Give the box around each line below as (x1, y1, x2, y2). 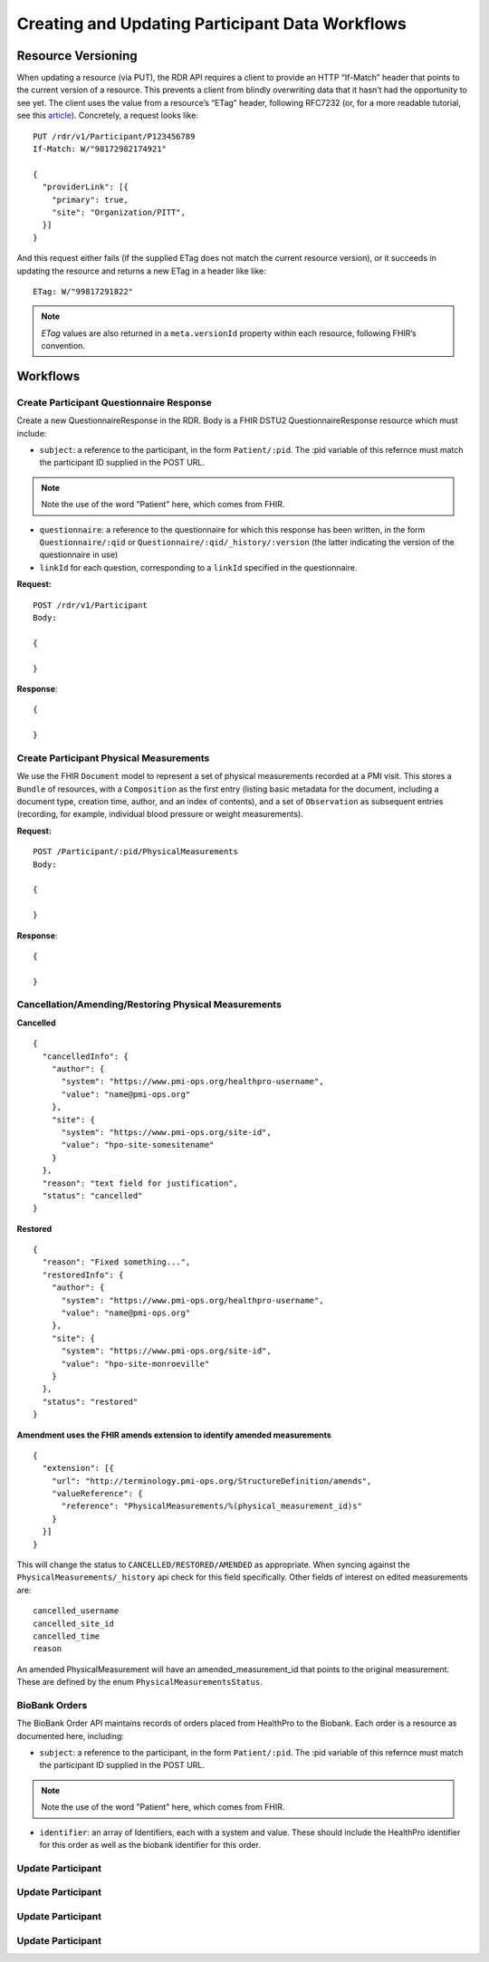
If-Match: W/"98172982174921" (33, 144, 168, 154)
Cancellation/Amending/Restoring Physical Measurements (16, 998, 283, 1011)
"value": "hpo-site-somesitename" (61, 1140, 215, 1150)
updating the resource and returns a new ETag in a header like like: (16, 265, 266, 276)
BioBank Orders (16, 1698, 88, 1711)
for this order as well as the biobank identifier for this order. (39, 1840, 262, 1851)
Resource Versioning (16, 48, 138, 63)
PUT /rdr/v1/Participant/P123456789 (33, 131, 196, 141)
